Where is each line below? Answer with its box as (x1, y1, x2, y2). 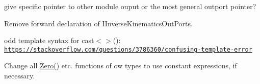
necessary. (4, 70, 35, 81)
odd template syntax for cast (4, 35, 94, 46)
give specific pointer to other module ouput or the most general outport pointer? (4, 1, 256, 11)
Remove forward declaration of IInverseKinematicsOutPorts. (4, 18, 193, 28)
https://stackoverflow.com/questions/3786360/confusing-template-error (4, 46, 252, 53)
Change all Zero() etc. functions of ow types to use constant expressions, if (4, 60, 237, 71)
